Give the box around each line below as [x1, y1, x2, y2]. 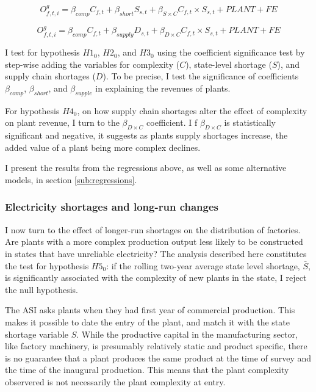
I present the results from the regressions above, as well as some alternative [5, 161, 287, 174]
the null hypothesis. [5, 283, 78, 296]
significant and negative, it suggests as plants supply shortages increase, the [5, 129, 288, 142]
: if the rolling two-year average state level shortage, [106, 259, 300, 272]
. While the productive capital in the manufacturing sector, [76, 327, 298, 340]
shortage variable [5, 327, 68, 340]
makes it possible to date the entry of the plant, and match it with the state [5, 315, 290, 328]
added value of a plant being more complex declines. [5, 140, 201, 153]
